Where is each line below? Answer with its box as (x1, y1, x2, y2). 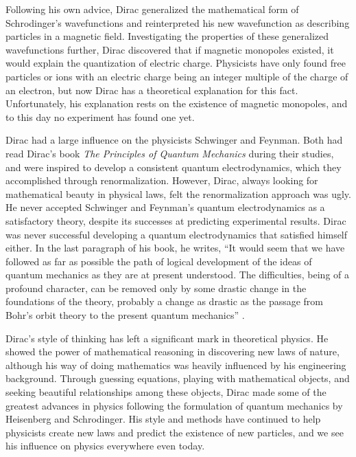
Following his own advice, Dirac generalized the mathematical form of (5, 2, 299, 16)
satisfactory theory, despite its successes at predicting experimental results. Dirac (5, 213, 346, 227)
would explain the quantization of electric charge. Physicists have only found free (5, 56, 346, 70)
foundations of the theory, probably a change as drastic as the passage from (5, 294, 324, 309)
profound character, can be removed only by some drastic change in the (5, 280, 307, 295)
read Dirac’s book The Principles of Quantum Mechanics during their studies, (5, 146, 334, 160)
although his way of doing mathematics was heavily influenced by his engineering (5, 357, 346, 372)
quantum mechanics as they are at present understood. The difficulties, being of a (5, 267, 349, 282)
